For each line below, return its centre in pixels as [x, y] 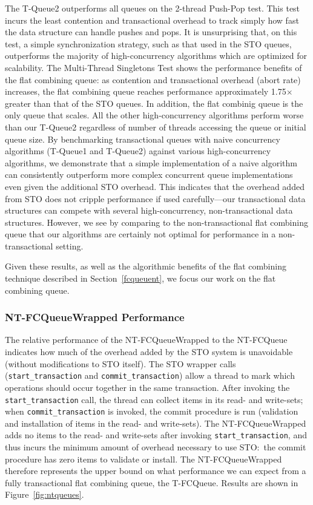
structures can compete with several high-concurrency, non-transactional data [149, 210]
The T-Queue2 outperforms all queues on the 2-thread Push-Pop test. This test [153, 8]
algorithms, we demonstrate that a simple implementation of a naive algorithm [151, 162]
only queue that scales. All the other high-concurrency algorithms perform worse [154, 115]
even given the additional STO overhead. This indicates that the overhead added [155, 186]
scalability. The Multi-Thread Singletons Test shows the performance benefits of [153, 67]
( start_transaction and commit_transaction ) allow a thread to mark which [150, 375]
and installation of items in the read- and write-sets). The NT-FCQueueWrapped [156, 423]
